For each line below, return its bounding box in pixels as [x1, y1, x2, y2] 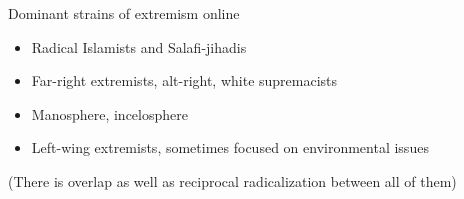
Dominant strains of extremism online [8, 3, 240, 23]
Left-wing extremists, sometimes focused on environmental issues [31, 137, 429, 158]
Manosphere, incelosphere [31, 103, 188, 124]
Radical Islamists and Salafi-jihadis [31, 36, 247, 57]
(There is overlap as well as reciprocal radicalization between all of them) [8, 170, 457, 191]
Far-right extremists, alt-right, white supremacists [31, 70, 338, 91]
